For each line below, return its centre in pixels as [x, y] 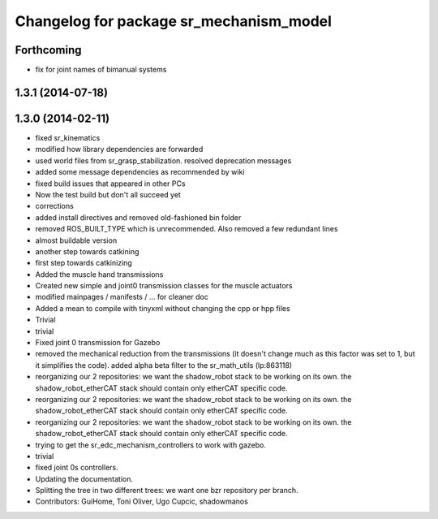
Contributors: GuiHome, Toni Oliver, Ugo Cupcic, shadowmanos [142, 502]
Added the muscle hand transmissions [99, 274]
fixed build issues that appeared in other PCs [110, 184]
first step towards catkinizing [84, 263]
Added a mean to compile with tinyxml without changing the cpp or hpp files [163, 308]
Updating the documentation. [84, 478]
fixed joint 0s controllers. [77, 468]
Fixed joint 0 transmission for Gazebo [98, 343]
